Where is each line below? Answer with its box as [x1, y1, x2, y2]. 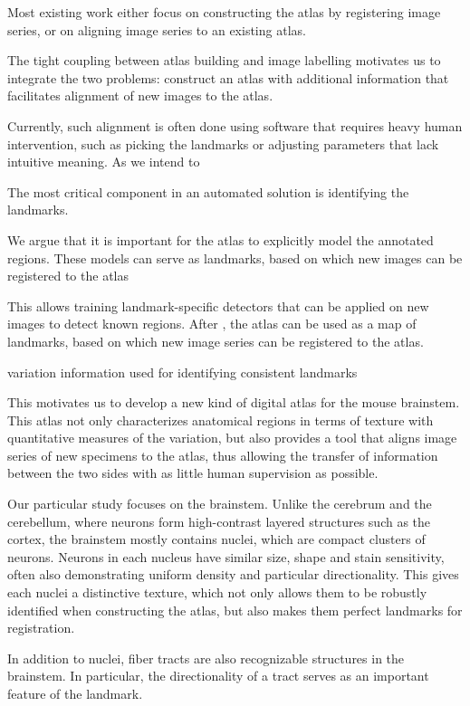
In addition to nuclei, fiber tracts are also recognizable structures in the [7, 648, 405, 667]
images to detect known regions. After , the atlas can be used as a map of [7, 314, 417, 333]
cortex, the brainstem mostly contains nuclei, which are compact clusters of [7, 529, 426, 549]
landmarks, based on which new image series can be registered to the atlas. [7, 331, 424, 350]
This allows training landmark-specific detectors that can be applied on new [7, 296, 429, 315]
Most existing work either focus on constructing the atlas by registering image [7, 3, 441, 21]
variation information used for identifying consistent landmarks [7, 362, 358, 381]
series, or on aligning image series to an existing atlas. [7, 20, 306, 39]
